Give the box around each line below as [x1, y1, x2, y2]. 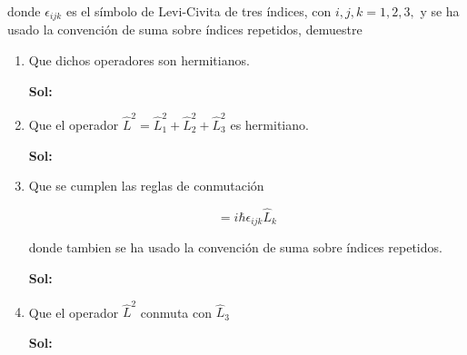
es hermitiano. [230, 114, 309, 133]
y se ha [420, 2, 460, 20]
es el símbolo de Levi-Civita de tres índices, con [65, 2, 332, 20]
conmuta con [140, 302, 212, 321]
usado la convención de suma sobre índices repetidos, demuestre [7, 20, 363, 39]
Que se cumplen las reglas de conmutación [28, 176, 264, 195]
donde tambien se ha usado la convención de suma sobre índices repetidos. [28, 238, 442, 257]
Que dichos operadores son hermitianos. [28, 51, 250, 70]
